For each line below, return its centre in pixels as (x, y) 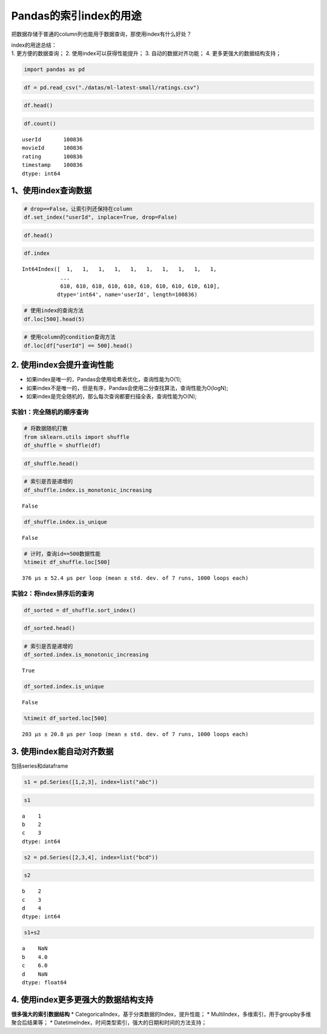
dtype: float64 (45, 982)
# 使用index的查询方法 (54, 311)
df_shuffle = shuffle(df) (62, 445)
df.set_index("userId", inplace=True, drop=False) (101, 217)
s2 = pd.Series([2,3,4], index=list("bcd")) (91, 857)
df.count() (40, 124)
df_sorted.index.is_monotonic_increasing (86, 655)
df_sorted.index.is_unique (64, 687)
